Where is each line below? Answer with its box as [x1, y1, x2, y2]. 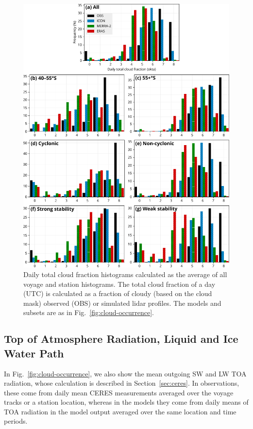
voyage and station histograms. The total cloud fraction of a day [23, 279, 216, 289]
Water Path [4, 345, 64, 360]
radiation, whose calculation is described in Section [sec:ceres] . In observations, [4, 378, 239, 388]
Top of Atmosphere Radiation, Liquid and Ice [4, 331, 238, 346]
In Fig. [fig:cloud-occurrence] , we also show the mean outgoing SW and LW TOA [4, 368, 247, 378]
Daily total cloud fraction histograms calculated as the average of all [23, 269, 227, 279]
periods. [4, 416, 28, 426]
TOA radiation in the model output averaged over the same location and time [4, 406, 236, 416]
